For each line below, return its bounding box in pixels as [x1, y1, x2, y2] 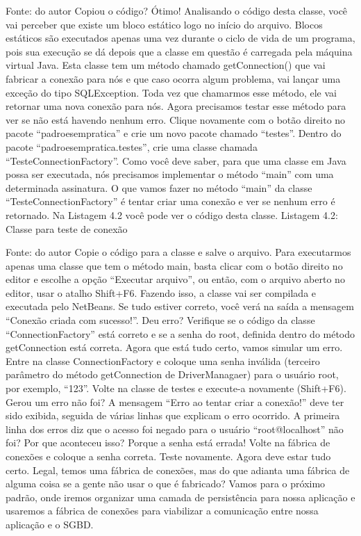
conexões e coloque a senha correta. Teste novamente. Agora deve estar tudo [6, 449, 331, 463]
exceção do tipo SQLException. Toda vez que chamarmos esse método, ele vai [6, 85, 337, 99]
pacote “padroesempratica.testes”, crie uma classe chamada [6, 139, 258, 154]
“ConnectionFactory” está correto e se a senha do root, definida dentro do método [6, 326, 355, 341]
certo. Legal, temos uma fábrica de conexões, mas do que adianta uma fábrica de [6, 462, 350, 477]
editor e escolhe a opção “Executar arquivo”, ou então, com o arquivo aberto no [6, 272, 345, 286]
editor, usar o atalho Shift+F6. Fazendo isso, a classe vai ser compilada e [6, 285, 317, 300]
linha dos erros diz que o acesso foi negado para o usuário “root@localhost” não [6, 421, 344, 436]
